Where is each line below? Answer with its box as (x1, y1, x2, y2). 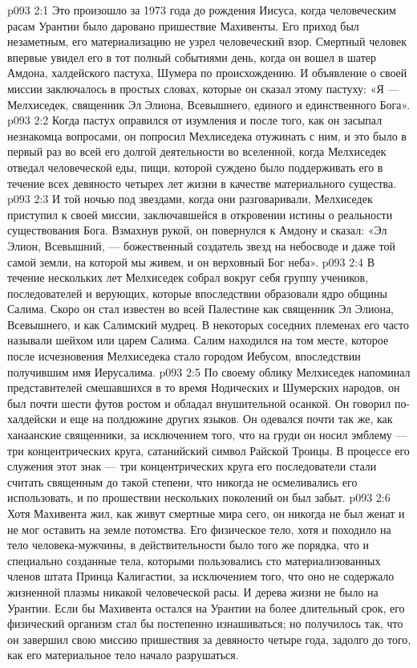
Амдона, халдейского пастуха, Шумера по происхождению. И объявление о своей (7, 64, 407, 81)
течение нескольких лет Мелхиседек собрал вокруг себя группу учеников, (7, 269, 369, 286)
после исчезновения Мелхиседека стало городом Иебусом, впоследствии (7, 348, 361, 365)
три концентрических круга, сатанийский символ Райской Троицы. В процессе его (7, 442, 410, 458)
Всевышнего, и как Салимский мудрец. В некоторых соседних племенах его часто (7, 316, 410, 332)
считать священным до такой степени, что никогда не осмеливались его (7, 473, 358, 490)
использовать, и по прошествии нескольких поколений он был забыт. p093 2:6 (7, 489, 391, 506)
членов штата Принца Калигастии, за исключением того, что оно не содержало (7, 568, 395, 584)
